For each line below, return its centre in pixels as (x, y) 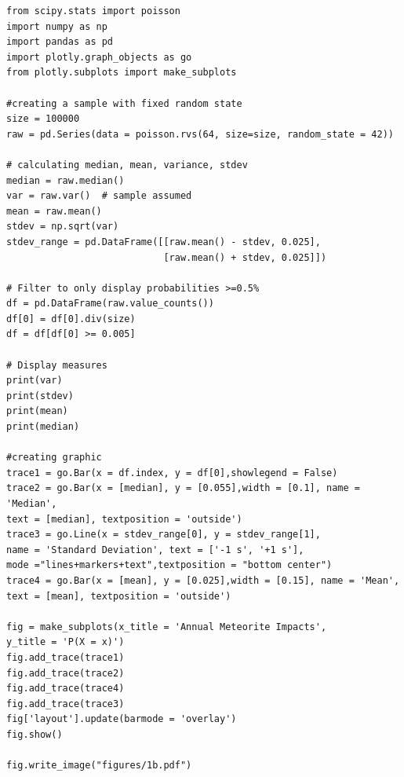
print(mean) (37, 411)
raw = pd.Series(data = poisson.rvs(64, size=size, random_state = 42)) (200, 134)
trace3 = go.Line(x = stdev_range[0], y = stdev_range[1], (164, 535)
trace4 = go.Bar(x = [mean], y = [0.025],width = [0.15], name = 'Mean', (203, 580)
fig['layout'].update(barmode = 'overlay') (122, 719)
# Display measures (57, 365)
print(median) (43, 427)
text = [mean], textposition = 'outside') (119, 596)
